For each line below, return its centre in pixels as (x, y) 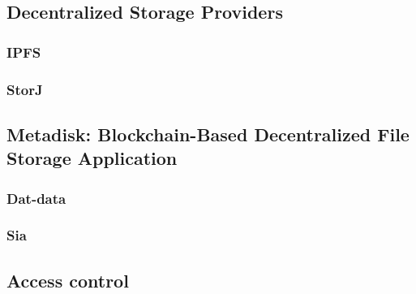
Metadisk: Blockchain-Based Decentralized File (208, 134)
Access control (68, 280)
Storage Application (92, 158)
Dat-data (36, 198)
